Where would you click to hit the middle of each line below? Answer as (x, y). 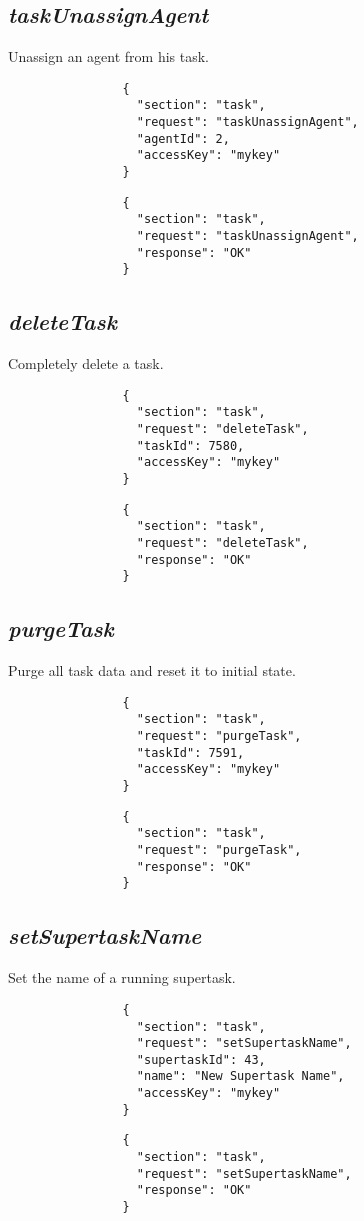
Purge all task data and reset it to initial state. (152, 670)
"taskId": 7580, (190, 445)
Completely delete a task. (86, 363)
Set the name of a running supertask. (122, 977)
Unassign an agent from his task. (109, 56)
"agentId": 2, (183, 138)
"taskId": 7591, (190, 752)
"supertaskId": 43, (201, 1059)
